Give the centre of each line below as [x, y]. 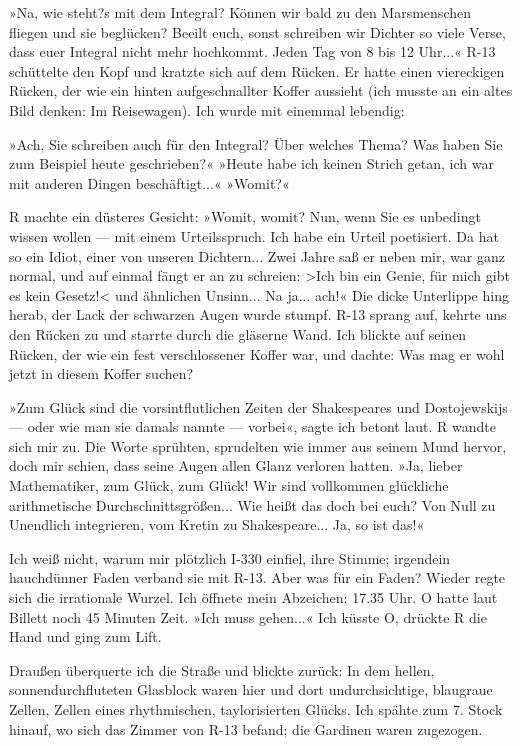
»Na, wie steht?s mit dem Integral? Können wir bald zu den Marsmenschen [240, 12]
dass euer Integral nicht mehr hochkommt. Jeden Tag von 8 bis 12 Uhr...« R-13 [252, 51]
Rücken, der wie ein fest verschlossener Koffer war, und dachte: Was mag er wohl [257, 353]
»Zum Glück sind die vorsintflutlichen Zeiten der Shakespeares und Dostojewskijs [258, 406]
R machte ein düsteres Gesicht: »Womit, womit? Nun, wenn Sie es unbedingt [245, 216]
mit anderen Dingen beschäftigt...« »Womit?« [149, 182]
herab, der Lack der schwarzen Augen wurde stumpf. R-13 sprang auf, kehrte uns [258, 314]
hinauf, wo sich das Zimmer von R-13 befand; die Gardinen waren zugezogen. [246, 728]
